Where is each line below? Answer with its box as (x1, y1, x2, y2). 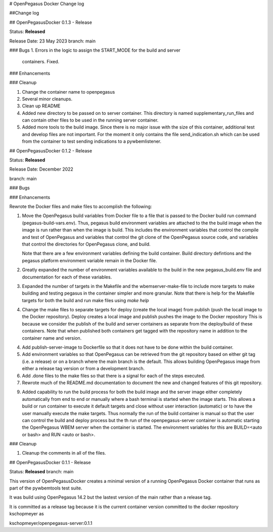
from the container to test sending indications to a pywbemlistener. (22, 138, 162, 144)
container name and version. (22, 335, 82, 341)
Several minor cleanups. (22, 96, 73, 102)
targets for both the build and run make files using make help (22, 297, 149, 303)
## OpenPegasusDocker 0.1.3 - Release (9, 19, 92, 25)
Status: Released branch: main (9, 469, 74, 475)
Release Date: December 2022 (9, 166, 73, 172)
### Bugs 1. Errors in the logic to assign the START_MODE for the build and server (9, 47, 180, 53)
